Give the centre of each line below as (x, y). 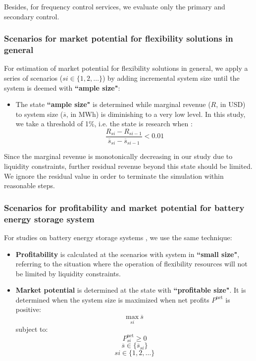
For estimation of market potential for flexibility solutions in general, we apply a (126, 68)
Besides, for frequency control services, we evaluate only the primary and (115, 6)
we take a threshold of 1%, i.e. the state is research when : (104, 124)
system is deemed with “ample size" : (62, 87)
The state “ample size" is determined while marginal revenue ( (113, 104)
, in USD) (231, 104)
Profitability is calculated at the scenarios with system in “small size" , (128, 254)
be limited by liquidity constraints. (68, 273)
